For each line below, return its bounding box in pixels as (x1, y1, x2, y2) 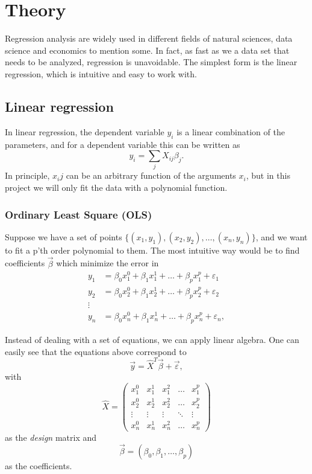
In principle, (5, 169, 50, 182)
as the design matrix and (5, 431, 97, 444)
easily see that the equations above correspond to (5, 345, 187, 357)
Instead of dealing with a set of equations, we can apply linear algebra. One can (5, 333, 299, 345)
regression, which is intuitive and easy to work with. (5, 67, 197, 80)
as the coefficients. (5, 460, 72, 472)
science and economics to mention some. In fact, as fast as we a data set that (5, 43, 290, 56)
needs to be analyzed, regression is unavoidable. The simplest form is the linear (5, 56, 298, 68)
